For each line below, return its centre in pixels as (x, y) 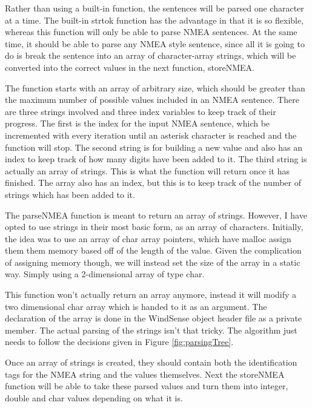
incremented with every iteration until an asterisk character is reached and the (151, 135)
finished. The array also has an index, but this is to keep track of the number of (153, 183)
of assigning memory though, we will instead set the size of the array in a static (153, 262)
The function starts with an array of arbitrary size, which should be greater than (155, 87)
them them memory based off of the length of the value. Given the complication (153, 250)
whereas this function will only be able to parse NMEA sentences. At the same (151, 32)
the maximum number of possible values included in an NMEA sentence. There (152, 100)
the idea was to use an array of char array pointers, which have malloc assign (148, 238)
